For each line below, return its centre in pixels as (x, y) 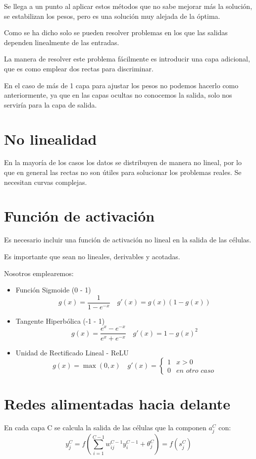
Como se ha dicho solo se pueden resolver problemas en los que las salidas (116, 32)
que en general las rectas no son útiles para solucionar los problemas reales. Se (123, 172)
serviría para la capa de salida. (51, 104)
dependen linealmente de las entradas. (62, 42)
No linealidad (51, 139)
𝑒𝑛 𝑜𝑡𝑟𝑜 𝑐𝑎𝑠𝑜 (195, 371)
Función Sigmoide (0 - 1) (53, 290)
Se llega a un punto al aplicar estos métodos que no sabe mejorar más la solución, (128, 6)
